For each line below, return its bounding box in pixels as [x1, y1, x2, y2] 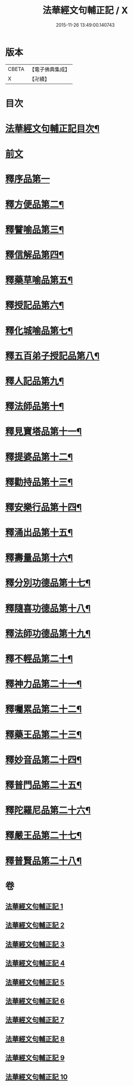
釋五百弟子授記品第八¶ [5, 350, 100, 362]
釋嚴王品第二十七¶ [5, 830, 82, 842]
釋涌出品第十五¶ [5, 527, 73, 539]
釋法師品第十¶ [5, 401, 64, 412]
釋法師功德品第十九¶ [5, 628, 91, 639]
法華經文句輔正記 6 [5, 997, 65, 1005]
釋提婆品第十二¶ [5, 451, 73, 463]
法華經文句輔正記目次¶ [5, 123, 100, 135]
